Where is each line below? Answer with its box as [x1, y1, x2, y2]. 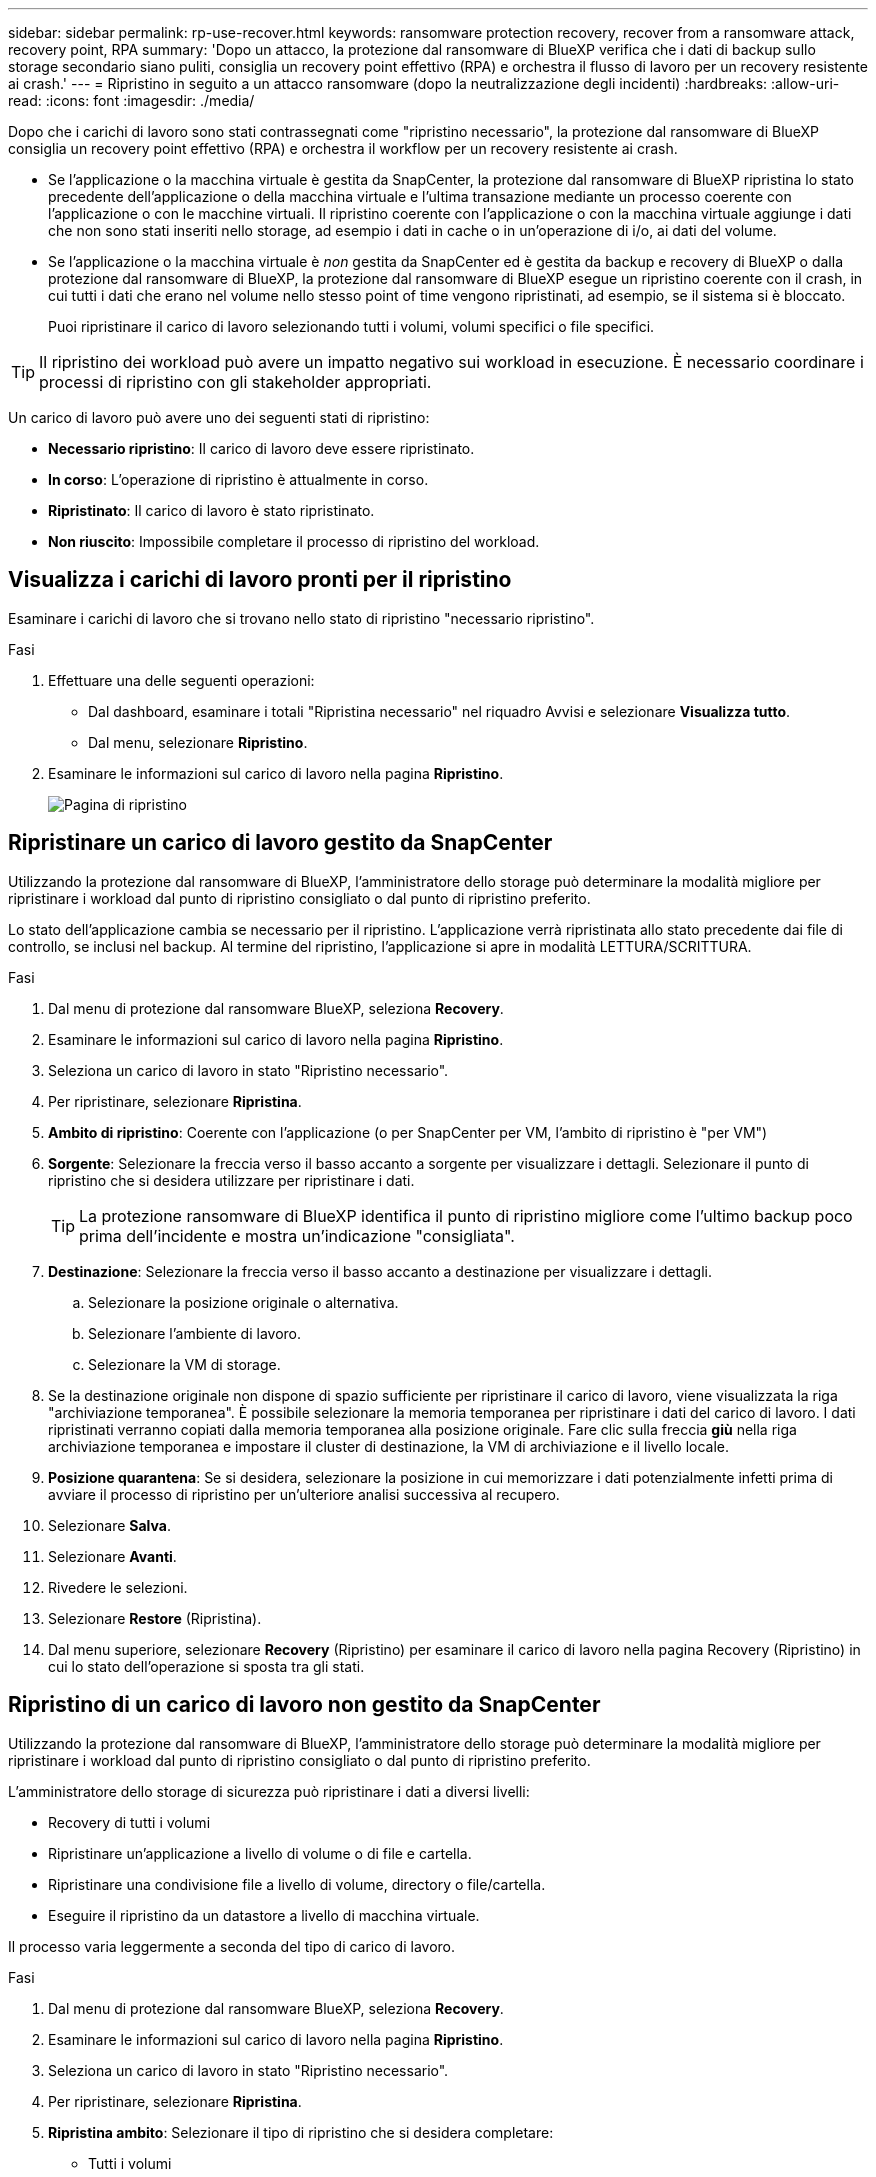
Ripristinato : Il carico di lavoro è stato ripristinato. [48, 502, 375, 519]
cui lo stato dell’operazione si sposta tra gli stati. [48, 1657, 365, 1675]
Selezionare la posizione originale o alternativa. [88, 1293, 399, 1311]
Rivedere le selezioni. [48, 1578, 188, 1596]
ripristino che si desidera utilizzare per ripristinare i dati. [48, 1171, 415, 1189]
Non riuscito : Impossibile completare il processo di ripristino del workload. [48, 533, 540, 550]
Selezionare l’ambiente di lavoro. [88, 1324, 301, 1342]
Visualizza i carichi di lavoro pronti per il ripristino [8, 567, 512, 593]
